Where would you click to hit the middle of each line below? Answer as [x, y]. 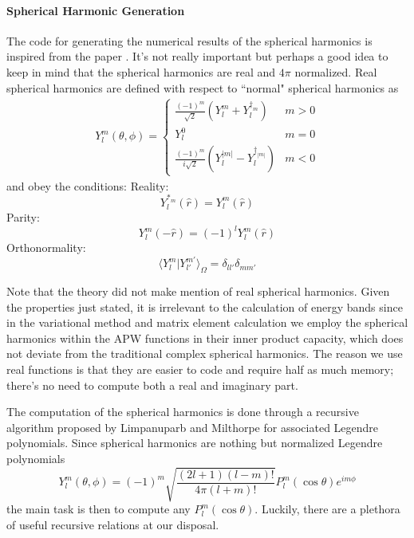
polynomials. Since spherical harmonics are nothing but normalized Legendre [195, 443]
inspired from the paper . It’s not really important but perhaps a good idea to [197, 56]
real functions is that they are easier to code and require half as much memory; [200, 369]
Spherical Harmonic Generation [96, 10]
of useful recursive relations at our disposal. [113, 524]
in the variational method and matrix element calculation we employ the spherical [207, 322]
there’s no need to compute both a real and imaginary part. [152, 385]
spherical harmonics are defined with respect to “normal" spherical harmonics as [203, 87]
